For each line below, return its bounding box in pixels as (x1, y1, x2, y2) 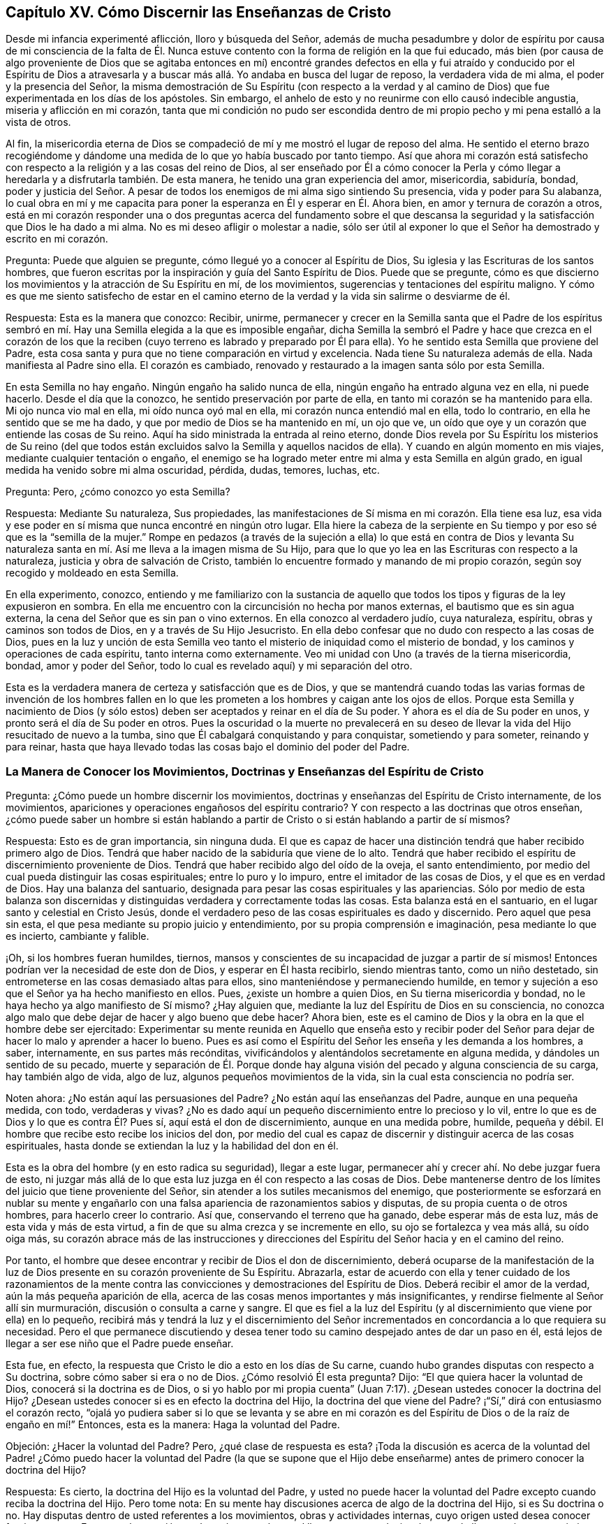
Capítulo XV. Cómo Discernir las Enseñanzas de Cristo (6, 3, 392, 21)
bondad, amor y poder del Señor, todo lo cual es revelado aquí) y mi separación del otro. (6, 660, 413, 672)
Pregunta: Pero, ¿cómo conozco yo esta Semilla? (6, 486, 230, 498)
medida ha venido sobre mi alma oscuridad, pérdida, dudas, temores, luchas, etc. (6, 464, 380, 477)
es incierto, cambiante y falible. (6, 930, 149, 943)
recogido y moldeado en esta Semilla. (6, 567, 179, 579)
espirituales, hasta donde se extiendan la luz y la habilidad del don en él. (6, 1140, 339, 1152)
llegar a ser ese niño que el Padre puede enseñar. (6, 1337, 234, 1350)
